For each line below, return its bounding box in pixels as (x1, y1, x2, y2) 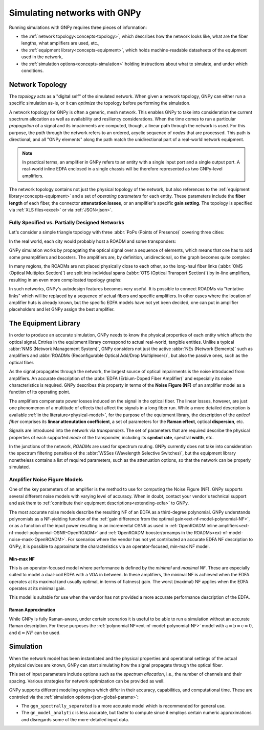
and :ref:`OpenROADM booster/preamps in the (99, 529, 193, 536)
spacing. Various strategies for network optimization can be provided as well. (9, 678, 165, 684)
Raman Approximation (9, 607, 56, 613)
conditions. (21, 68, 44, 73)
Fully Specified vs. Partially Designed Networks (9, 219, 125, 226)
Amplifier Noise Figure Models (9, 476, 83, 483)
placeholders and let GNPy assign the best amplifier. (9, 306, 115, 312)
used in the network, (21, 54, 63, 60)
